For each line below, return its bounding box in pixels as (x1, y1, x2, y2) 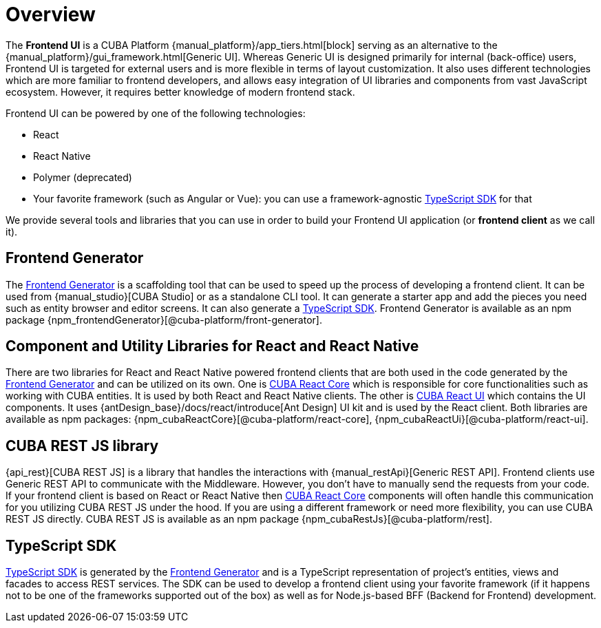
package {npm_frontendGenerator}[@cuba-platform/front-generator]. (6, 313, 322, 326)
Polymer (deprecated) (33, 171, 132, 183)
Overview (6, 3, 96, 26)
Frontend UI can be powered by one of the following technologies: (6, 107, 306, 119)
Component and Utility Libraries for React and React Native (6, 337, 419, 355)
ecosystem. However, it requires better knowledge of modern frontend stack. (6, 85, 355, 98)
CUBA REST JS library (6, 437, 159, 454)
